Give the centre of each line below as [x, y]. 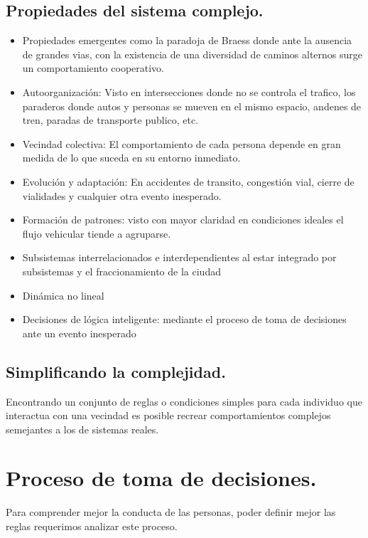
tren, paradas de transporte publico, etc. [110, 120]
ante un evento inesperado [79, 333]
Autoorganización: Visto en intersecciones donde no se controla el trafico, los [189, 91]
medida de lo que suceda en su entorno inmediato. [131, 158]
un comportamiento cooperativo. [93, 68]
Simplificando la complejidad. [116, 371]
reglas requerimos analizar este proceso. [92, 526]
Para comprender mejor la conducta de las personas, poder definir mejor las [171, 512]
